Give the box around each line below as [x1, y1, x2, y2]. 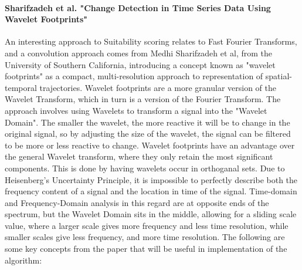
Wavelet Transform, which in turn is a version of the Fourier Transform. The [5, 93, 281, 105]
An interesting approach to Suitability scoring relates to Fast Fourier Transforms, [5, 35, 297, 48]
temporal [5, 81, 37, 93]
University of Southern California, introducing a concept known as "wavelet [5, 58, 276, 70]
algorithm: [5, 254, 42, 266]
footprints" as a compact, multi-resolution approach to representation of [5, 70, 263, 82]
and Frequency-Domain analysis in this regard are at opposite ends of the [5, 196, 269, 208]
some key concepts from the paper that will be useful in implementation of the [5, 242, 287, 255]
